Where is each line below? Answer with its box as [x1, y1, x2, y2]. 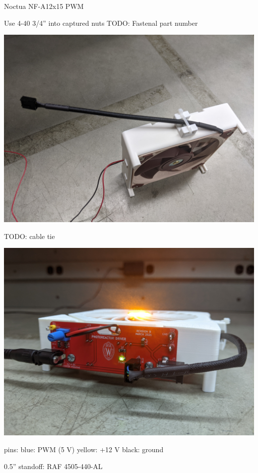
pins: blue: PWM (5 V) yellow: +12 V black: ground [4, 444, 164, 454]
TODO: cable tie [4, 231, 55, 241]
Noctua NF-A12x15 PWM [4, 1, 84, 11]
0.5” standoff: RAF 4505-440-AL [4, 461, 103, 471]
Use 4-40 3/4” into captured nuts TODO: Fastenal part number [4, 17, 198, 28]
